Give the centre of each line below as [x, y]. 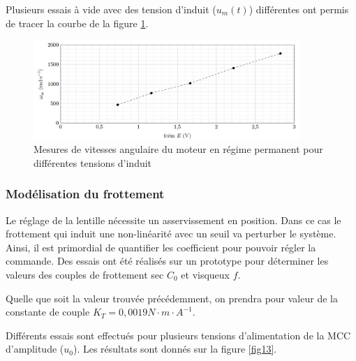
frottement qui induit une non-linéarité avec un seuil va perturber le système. [171, 234]
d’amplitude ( [35, 349]
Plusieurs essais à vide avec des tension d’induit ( [111, 9]
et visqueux [206, 274]
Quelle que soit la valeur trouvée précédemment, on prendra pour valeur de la [172, 298]
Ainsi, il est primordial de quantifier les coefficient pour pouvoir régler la [161, 247]
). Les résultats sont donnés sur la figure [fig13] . [175, 349]
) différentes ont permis [299, 9]
